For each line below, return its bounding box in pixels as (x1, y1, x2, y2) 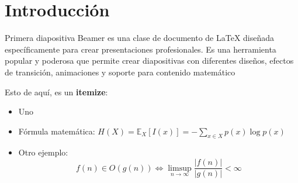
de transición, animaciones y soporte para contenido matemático (5, 65, 235, 78)
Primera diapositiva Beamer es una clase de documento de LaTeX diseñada (5, 32, 275, 44)
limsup (168, 164, 192, 172)
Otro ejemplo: (18, 146, 68, 158)
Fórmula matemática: (18, 125, 95, 137)
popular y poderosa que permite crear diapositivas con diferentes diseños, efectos (5, 54, 294, 67)
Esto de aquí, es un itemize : (5, 85, 108, 98)
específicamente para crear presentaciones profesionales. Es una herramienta (5, 43, 276, 55)
